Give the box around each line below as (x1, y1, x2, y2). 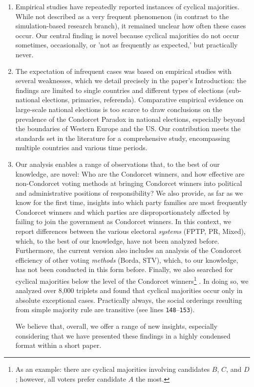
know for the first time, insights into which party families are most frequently (15, 197, 247, 207)
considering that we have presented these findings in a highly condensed (15, 330, 231, 341)
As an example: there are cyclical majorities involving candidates (15, 364, 210, 374)
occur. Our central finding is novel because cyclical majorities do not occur (15, 30, 239, 40)
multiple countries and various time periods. (15, 142, 148, 153)
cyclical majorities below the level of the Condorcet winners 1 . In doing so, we (15, 274, 249, 286)
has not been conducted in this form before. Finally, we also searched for (15, 264, 233, 274)
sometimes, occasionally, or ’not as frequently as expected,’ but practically (15, 40, 238, 50)
